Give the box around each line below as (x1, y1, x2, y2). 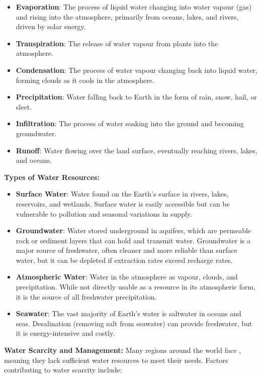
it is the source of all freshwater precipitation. (16, 291, 157, 302)
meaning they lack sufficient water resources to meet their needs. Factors (4, 354, 228, 365)
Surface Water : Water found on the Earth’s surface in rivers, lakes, (16, 188, 229, 199)
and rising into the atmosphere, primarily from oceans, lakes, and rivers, (16, 11, 239, 22)
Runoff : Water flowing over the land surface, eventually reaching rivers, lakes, (16, 145, 257, 155)
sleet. (16, 101, 32, 112)
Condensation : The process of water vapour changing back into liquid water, (16, 64, 257, 75)
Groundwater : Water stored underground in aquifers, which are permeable (16, 225, 251, 236)
